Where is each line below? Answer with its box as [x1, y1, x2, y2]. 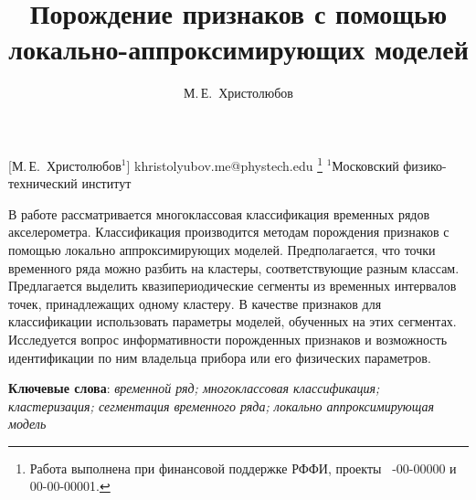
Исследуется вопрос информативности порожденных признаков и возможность [8, 329, 448, 348]
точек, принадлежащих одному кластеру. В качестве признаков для [8, 293, 382, 313]
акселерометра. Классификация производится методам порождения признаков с [8, 222, 450, 241]
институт [81, 174, 132, 193]
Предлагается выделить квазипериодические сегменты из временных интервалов [8, 276, 457, 295]
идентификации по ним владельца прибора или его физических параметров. [8, 347, 431, 367]
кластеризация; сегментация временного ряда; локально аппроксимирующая [8, 396, 435, 415]
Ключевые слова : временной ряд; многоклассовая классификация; [8, 378, 380, 398]
